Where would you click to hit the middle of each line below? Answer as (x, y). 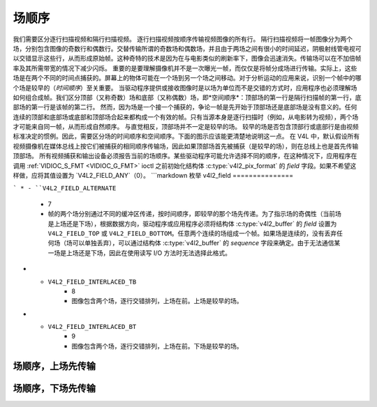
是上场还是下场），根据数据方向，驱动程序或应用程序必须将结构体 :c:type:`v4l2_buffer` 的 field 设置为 (192, 224)
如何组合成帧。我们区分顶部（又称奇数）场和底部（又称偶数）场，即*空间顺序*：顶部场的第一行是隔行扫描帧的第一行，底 (187, 97)
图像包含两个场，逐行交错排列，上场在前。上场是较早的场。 (157, 301)
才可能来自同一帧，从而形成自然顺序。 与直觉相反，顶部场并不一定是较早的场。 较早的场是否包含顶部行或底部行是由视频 (186, 127)
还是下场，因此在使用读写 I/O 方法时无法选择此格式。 (155, 253)
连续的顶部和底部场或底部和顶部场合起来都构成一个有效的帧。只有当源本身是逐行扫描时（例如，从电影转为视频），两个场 (186, 117)
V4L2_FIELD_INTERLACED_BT (92, 327)
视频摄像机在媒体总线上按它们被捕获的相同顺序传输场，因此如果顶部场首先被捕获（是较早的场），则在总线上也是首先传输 (186, 146)
